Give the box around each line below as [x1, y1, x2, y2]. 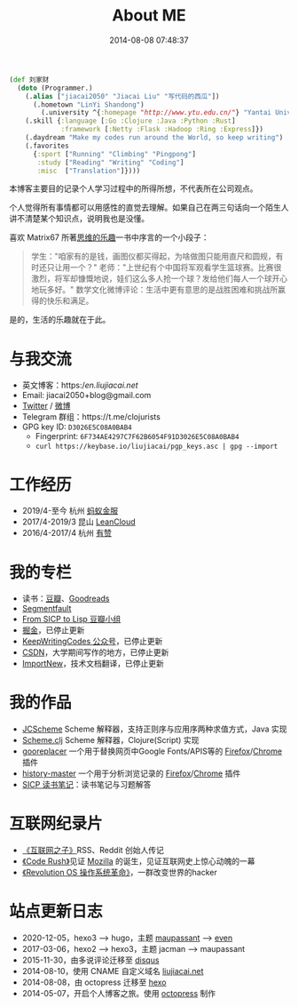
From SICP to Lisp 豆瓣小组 [21, 614, 122, 625]
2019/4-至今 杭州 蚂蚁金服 [21, 506, 118, 516]
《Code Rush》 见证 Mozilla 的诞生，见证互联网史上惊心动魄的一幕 [21, 856, 255, 867]
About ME [112, 5, 186, 26]
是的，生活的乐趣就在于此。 [9, 315, 111, 325]
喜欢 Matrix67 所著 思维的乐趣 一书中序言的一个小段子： [9, 232, 210, 243]
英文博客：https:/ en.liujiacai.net [21, 380, 139, 391]
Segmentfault [21, 603, 72, 614]
